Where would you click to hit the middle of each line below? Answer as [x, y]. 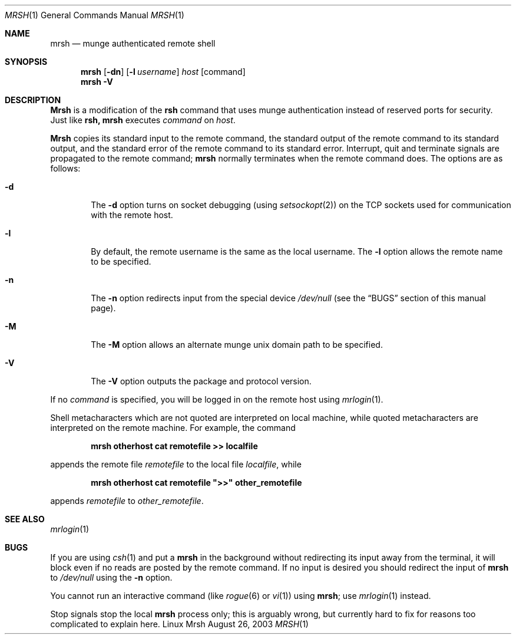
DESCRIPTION [33, 100]
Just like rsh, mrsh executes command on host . [143, 120]
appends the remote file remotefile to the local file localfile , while [176, 464]
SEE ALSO [25, 519]
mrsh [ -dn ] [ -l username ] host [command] [163, 72]
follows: [65, 168]
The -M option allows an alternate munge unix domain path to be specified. [237, 345]
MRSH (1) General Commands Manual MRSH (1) [95, 15]
